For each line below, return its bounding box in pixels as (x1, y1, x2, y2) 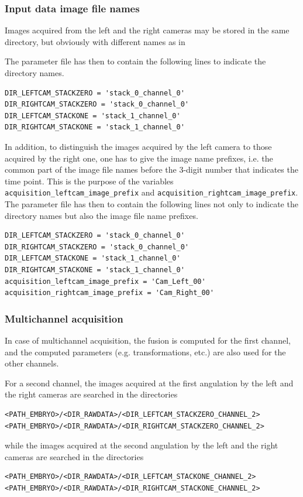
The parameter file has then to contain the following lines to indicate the (5, 55, 266, 67)
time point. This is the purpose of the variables (5, 174, 174, 187)
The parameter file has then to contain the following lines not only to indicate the (5, 198, 298, 210)
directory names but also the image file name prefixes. (5, 209, 198, 221)
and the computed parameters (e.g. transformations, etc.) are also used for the (5, 345, 286, 358)
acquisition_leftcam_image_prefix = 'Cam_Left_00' (5, 277, 206, 286)
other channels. (5, 357, 59, 369)
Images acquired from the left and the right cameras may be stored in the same (5, 24, 290, 36)
